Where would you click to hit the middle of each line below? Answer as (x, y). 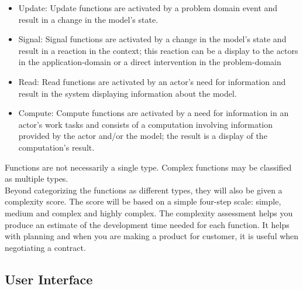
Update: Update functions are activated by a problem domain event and (148, 8)
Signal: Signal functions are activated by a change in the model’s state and (152, 39)
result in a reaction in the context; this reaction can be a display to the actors (158, 50)
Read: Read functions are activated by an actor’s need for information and (152, 81)
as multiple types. (37, 178)
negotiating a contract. (45, 247)
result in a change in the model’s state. (88, 19)
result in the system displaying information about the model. (128, 93)
